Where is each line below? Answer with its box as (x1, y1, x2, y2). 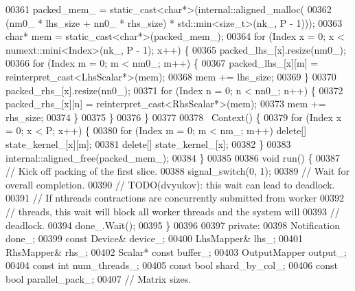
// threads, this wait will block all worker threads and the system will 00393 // (5, 204, 340, 218)
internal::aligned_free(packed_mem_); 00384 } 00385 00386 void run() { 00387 (5, 150, 341, 164)
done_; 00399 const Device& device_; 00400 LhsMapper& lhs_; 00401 (5, 231, 304, 246)
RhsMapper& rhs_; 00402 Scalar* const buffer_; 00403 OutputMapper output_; (5, 244, 347, 259)
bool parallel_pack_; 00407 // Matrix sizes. (5, 271, 192, 285)
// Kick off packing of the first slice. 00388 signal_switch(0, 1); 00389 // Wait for (5, 164, 350, 178)
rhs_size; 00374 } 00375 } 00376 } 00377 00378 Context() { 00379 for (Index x (5, 109, 342, 124)
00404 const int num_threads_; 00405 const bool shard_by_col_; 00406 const (5, 258, 338, 272)
